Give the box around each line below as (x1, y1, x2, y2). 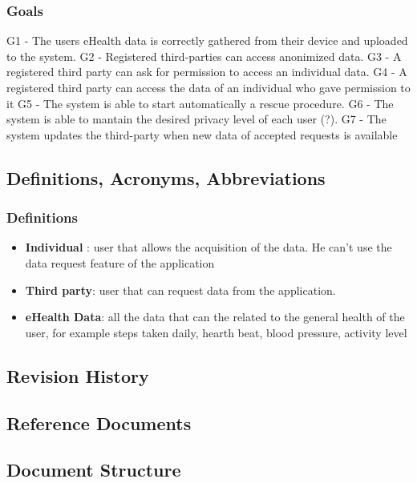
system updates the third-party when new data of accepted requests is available (6, 126, 398, 143)
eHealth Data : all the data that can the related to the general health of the (25, 308, 405, 325)
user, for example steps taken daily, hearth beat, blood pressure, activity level (25, 324, 407, 340)
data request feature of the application (25, 254, 215, 271)
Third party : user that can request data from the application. (25, 281, 336, 298)
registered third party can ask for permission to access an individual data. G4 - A (6, 63, 407, 80)
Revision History (6, 363, 149, 388)
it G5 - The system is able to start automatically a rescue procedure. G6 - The (6, 95, 394, 111)
